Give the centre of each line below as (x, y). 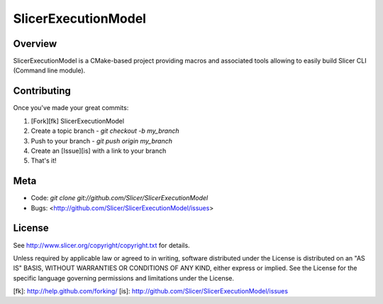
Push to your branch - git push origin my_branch (102, 141)
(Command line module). (49, 70)
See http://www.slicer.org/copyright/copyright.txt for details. (102, 245)
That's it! (44, 161)
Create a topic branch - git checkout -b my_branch (105, 131)
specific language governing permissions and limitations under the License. (123, 278)
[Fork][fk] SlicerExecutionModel (77, 121)
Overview (35, 44)
